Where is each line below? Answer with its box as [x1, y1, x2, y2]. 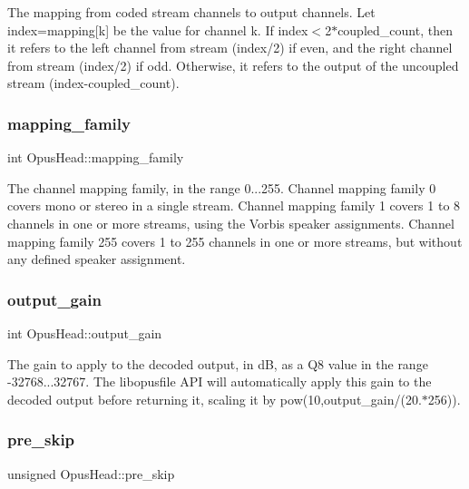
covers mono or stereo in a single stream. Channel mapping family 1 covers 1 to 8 [7, 196, 461, 215]
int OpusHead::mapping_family [7, 148, 184, 167]
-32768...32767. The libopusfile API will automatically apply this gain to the [7, 372, 432, 391]
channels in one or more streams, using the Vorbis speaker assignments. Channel [7, 213, 454, 232]
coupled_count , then [337, 20, 453, 39]
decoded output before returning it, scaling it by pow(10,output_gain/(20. [7, 389, 422, 408]
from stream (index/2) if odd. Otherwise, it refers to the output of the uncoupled [7, 55, 459, 74]
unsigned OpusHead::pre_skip [7, 464, 175, 483]
